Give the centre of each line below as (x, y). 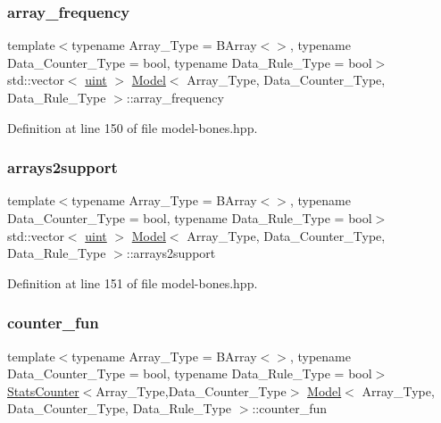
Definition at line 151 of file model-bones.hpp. (133, 282)
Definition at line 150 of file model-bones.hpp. (133, 127)
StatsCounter (43, 390)
